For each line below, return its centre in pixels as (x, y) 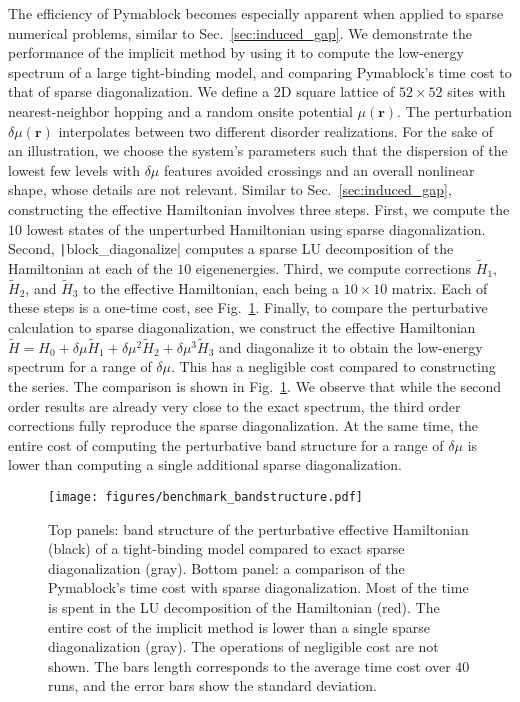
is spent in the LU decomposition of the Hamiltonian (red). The (244, 607)
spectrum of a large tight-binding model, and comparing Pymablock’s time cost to (260, 71)
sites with (476, 91)
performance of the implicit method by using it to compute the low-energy (236, 52)
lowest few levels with (74, 169)
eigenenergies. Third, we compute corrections (333, 268)
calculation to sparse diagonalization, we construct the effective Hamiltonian (242, 327)
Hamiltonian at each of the (90, 268)
